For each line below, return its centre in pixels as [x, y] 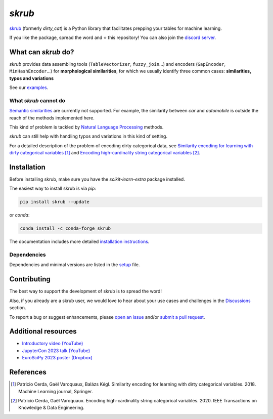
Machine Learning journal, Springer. [56, 391]
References [28, 372]
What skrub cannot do [37, 100]
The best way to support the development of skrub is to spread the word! [85, 291]
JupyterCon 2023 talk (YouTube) [56, 350]
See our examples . [29, 88]
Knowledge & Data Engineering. [51, 408]
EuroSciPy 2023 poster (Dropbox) [57, 358]
